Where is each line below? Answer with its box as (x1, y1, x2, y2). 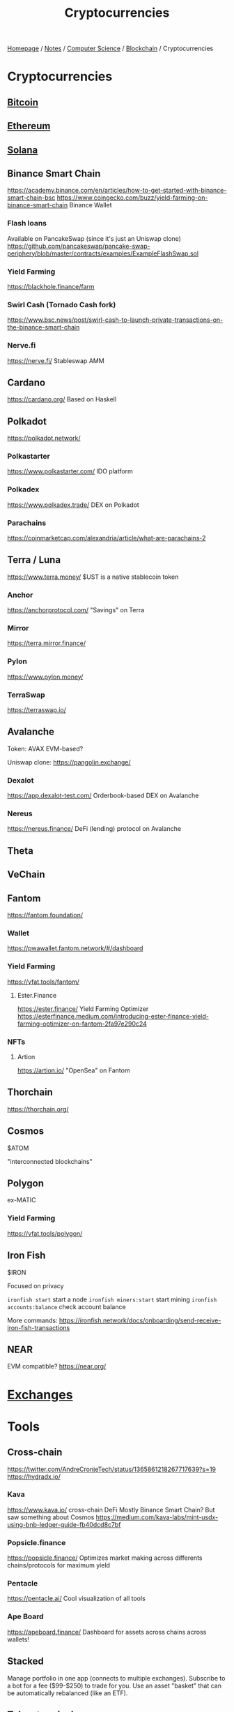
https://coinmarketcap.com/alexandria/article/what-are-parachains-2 (7, 534, 206, 543)
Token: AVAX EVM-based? (7, 744, 84, 753)
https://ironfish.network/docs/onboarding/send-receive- (58, 1316, 221, 1324)
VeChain (7, 869, 45, 880)
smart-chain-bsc (7, 193, 56, 202)
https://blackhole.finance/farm (7, 282, 95, 290)
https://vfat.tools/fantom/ (7, 977, 80, 986)
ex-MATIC (7, 1196, 36, 1204)
